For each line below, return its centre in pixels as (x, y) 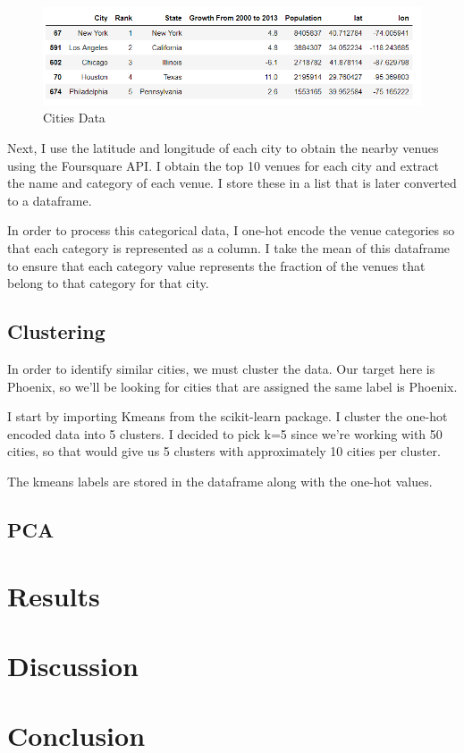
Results (54, 595)
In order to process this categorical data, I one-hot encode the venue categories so (231, 230)
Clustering (56, 331)
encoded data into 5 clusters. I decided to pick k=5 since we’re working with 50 (225, 433)
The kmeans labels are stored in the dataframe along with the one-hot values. (220, 481)
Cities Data (74, 118)
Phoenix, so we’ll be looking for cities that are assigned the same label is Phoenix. (232, 386)
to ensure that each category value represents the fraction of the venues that (216, 265)
